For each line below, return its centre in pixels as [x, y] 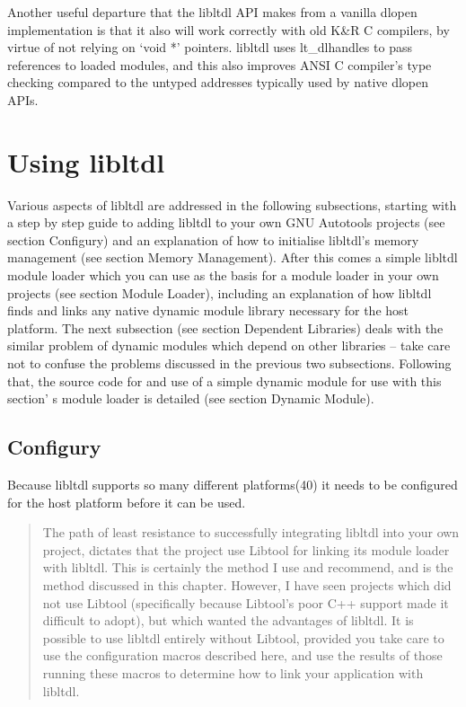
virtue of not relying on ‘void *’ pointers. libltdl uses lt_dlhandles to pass [210, 47]
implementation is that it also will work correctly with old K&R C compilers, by [229, 29]
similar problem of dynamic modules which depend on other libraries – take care [229, 345]
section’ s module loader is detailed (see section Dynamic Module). [191, 398]
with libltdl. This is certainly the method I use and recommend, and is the [248, 567]
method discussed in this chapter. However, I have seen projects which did [247, 584]
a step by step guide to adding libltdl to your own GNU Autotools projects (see [226, 222]
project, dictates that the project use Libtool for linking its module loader [246, 549]
